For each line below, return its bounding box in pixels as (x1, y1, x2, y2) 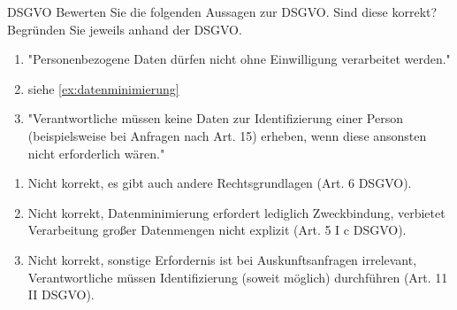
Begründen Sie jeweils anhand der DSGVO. (7, 19, 242, 38)
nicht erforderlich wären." (27, 143, 165, 162)
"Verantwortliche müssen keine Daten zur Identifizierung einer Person (27, 109, 403, 128)
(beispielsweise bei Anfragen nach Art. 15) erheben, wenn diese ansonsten (27, 126, 427, 144)
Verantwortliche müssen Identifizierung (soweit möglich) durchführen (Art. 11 (27, 267, 448, 286)
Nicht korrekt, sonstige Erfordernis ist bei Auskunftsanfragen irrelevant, (27, 250, 417, 268)
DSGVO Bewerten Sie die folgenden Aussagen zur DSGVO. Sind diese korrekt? (7, 3, 438, 20)
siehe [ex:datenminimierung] (27, 79, 179, 97)
